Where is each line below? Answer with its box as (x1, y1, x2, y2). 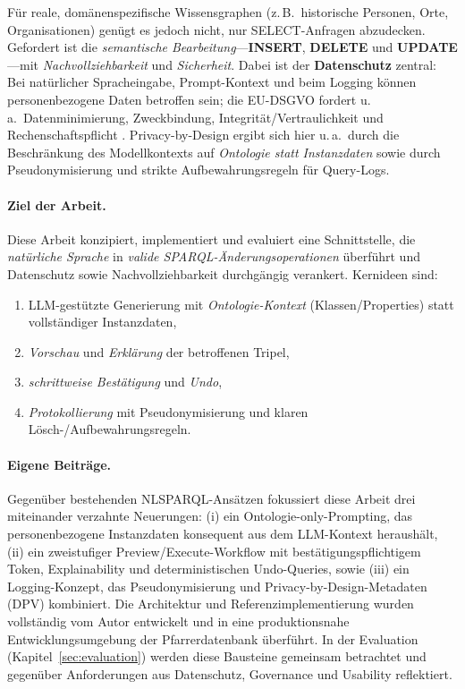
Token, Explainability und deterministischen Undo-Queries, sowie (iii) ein (7, 559, 410, 578)
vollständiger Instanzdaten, (28, 312, 177, 331)
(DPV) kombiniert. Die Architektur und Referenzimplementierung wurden (7, 594, 414, 613)
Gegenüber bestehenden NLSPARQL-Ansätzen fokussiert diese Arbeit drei (7, 489, 416, 507)
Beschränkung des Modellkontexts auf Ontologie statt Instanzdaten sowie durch (7, 142, 441, 161)
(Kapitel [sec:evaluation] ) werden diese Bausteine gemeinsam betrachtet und (7, 647, 427, 666)
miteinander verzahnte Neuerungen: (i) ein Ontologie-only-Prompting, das (7, 506, 413, 525)
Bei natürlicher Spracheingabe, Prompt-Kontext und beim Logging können (7, 72, 417, 91)
